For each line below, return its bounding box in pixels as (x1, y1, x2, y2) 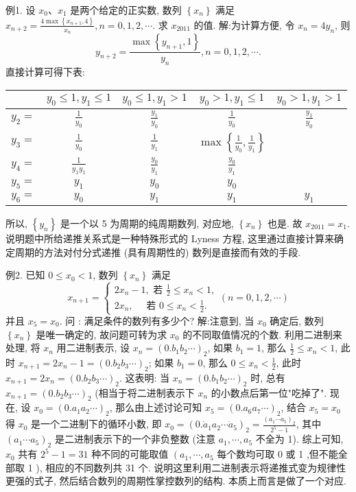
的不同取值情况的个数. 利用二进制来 (182, 327, 342, 341)
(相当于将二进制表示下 (95, 385, 195, 399)
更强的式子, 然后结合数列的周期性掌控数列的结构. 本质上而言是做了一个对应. (5, 473, 346, 488)
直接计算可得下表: (5, 64, 85, 78)
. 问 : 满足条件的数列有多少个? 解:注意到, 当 (59, 314, 254, 327)
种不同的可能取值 (91, 447, 169, 461)
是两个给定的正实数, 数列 (70, 3, 182, 16)
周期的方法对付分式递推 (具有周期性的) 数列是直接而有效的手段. (14, 244, 301, 259)
